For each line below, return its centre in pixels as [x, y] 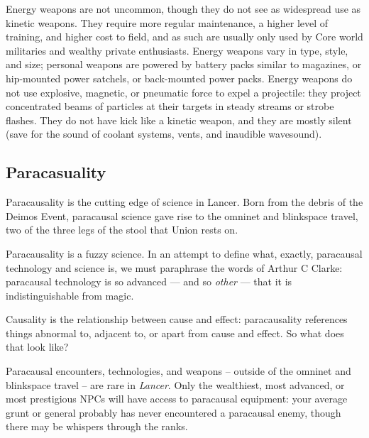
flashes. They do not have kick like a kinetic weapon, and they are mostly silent [179, 120]
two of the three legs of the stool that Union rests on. [122, 230]
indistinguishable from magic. [70, 295]
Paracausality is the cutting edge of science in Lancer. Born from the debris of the [184, 202]
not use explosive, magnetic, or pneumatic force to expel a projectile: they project [183, 92]
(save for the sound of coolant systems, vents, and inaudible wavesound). [164, 134]
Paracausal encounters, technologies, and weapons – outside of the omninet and [178, 371]
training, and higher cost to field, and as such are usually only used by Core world [184, 37]
